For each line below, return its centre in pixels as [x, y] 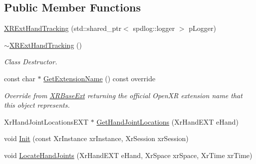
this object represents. [37, 105]
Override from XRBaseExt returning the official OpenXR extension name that [123, 95]
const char [20, 78]
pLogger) [202, 28]
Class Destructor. [31, 62]
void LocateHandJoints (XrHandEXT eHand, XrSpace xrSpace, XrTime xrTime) [128, 155]
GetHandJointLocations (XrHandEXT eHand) [167, 121]
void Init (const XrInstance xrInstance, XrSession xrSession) [96, 138]
